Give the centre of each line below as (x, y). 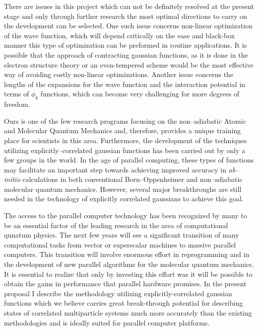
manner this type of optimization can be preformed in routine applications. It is (126, 45)
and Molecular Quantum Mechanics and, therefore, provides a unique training (123, 130)
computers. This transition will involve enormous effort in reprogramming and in (127, 254)
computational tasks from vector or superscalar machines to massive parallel (120, 244)
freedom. (17, 104)
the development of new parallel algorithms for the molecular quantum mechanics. (129, 264)
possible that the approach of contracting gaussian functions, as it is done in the (126, 54)
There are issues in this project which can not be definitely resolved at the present (129, 6)
